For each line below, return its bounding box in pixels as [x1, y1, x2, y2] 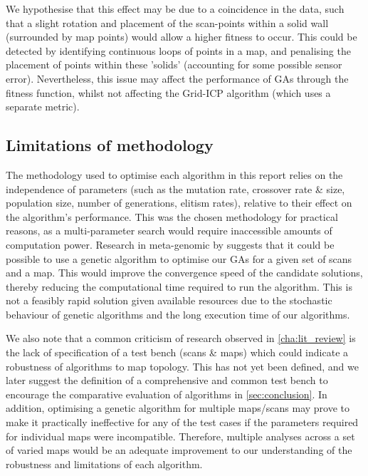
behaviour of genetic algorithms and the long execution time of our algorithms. [6, 306, 350, 321]
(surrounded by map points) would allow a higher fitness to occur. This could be [6, 29, 357, 44]
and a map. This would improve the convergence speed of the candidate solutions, [6, 265, 363, 280]
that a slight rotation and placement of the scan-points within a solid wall [6, 15, 329, 30]
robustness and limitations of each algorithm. [6, 456, 203, 471]
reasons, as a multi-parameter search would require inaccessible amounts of [6, 223, 332, 238]
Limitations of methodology [6, 134, 214, 156]
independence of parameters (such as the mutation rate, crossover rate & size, [6, 181, 345, 196]
